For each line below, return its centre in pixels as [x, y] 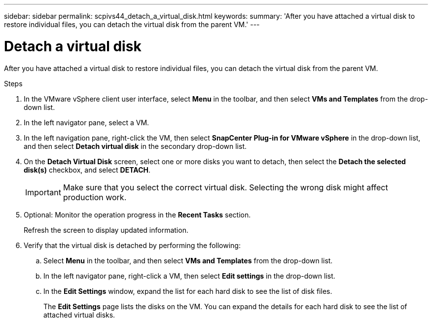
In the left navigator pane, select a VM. [87, 122]
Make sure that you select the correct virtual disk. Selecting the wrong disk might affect [225, 187]
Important [43, 192]
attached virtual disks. [79, 315]
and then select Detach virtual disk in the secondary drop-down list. [135, 146]
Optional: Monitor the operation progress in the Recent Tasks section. [137, 215]
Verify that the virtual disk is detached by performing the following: [132, 245]
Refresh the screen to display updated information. [106, 230]
